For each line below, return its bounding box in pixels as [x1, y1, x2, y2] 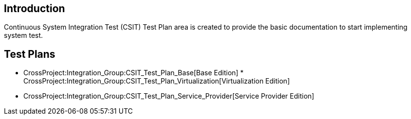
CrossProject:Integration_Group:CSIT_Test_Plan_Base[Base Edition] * [23, 68, 244, 77]
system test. [4, 31, 43, 40]
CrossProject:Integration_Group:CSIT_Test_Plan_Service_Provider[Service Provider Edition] [23, 92, 314, 101]
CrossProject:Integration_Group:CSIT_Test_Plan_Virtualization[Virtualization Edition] [23, 77, 290, 85]
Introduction [4, 2, 65, 15]
